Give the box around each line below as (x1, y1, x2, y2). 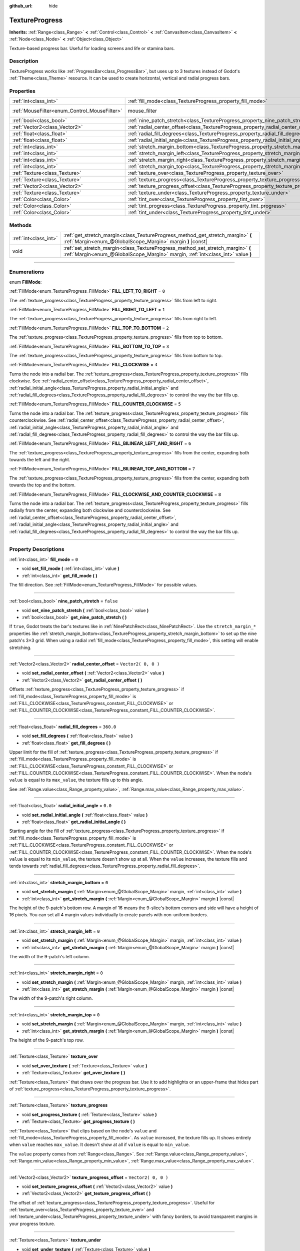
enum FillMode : (9, 279, 42, 285)
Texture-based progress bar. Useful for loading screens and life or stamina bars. (9, 45, 175, 51)
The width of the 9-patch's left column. (9, 953, 90, 959)
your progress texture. (9, 1220, 55, 1226)
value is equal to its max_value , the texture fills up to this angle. (9, 777, 143, 783)
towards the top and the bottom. (9, 482, 76, 488)
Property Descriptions (9, 546, 64, 553)
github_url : (9, 3, 32, 9)
